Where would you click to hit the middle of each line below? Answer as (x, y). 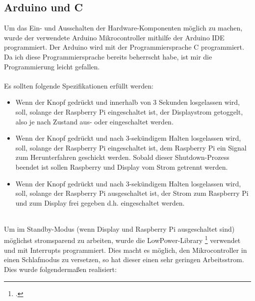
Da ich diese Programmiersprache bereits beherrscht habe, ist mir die (108, 56)
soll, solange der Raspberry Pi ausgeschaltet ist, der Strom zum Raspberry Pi (132, 193)
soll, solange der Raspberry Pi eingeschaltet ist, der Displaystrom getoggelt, (129, 111)
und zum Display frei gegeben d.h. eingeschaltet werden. (100, 202)
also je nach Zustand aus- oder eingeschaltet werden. (94, 121)
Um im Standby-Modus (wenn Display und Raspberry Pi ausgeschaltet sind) (119, 228)
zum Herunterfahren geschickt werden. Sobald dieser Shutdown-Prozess (122, 157)
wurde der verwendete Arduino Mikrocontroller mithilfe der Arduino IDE (114, 37)
